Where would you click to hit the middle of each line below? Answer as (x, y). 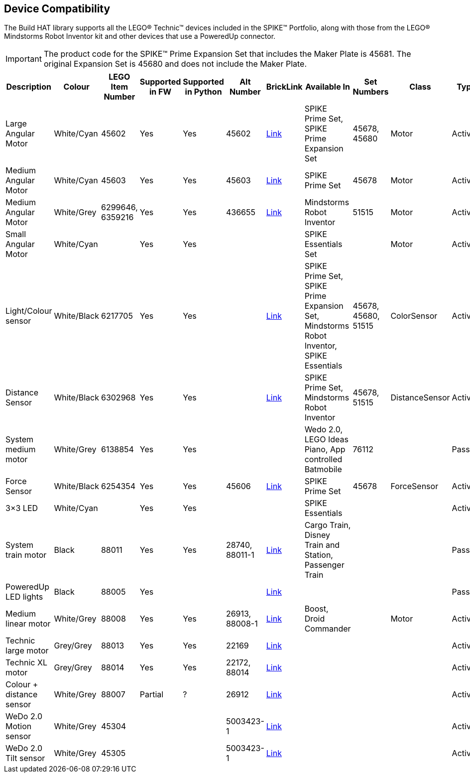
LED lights (24, 597)
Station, (319, 555)
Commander (328, 629)
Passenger (324, 565)
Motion (19, 726)
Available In (328, 87)
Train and (322, 545)
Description (29, 87)
